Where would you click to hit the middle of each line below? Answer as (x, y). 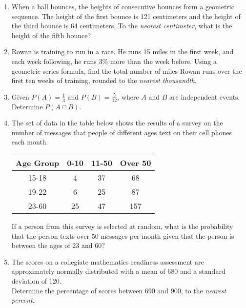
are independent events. (205, 96)
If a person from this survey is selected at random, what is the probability (122, 226)
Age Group (37, 163)
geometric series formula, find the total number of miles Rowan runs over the (127, 71)
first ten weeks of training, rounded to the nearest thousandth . (104, 80)
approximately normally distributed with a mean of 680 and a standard (118, 271)
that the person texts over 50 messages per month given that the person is (123, 236)
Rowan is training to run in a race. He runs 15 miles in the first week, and (123, 51)
